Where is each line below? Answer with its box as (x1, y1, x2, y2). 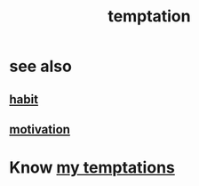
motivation (9, 122, 71, 137)
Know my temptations (9, 158, 175, 178)
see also (9, 56, 73, 77)
